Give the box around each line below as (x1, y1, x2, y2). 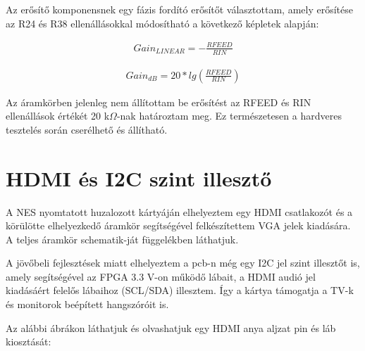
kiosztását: (6, 334, 51, 349)
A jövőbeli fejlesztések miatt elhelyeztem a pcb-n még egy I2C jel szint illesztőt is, (6, 255, 360, 270)
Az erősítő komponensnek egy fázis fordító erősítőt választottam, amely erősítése (6, 2, 353, 16)
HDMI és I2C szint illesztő (6, 163, 272, 192)
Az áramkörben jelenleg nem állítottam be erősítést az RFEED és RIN (6, 94, 311, 109)
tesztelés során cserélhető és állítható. (6, 122, 168, 136)
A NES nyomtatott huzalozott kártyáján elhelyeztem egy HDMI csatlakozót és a (6, 204, 353, 219)
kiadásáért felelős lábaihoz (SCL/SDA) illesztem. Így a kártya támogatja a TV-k (6, 283, 354, 298)
